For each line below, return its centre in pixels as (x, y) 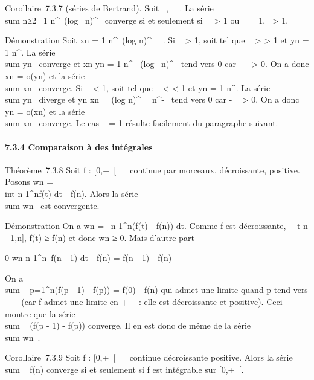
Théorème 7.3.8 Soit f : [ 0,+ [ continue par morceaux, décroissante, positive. (152, 169)
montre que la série (40, 313)
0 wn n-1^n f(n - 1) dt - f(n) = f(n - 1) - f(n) (88, 258)
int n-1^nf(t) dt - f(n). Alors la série (72, 193)
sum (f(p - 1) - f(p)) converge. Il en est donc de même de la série (128, 325)
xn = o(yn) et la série (45, 75)
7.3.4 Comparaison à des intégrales (79, 147)
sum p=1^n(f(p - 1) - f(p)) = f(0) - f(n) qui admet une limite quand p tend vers (156, 290)
